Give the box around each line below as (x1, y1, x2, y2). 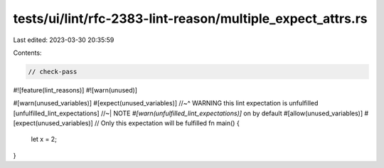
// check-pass (28, 68, 78, 75)
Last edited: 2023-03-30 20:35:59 (13, 36, 114, 44)
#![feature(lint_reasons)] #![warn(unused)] (13, 85, 138, 94)
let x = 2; (31, 135, 57, 144)
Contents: (13, 48, 42, 57)
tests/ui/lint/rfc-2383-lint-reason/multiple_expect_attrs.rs (13, 11, 368, 26)
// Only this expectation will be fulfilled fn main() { (95, 119, 240, 127)
